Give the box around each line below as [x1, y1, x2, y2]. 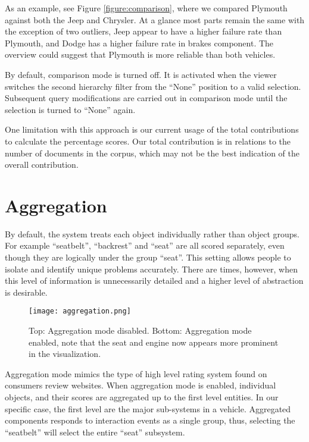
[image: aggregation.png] [29, 307, 131, 316]
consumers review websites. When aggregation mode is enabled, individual [5, 379, 276, 391]
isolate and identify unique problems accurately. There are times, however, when [5, 262, 298, 275]
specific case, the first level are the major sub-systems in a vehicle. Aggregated [5, 402, 291, 415]
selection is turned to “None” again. [5, 103, 136, 115]
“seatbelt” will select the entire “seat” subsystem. [5, 425, 185, 438]
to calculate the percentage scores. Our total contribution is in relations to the [5, 134, 291, 147]
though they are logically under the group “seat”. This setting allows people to [5, 251, 291, 264]
